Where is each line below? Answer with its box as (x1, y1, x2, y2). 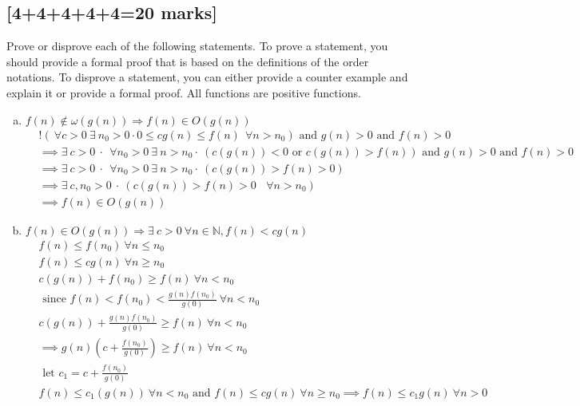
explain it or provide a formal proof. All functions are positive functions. (6, 84, 361, 101)
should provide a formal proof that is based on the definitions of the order (6, 53, 369, 69)
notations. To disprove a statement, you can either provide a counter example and (6, 69, 408, 85)
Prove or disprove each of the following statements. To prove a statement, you (6, 37, 388, 54)
